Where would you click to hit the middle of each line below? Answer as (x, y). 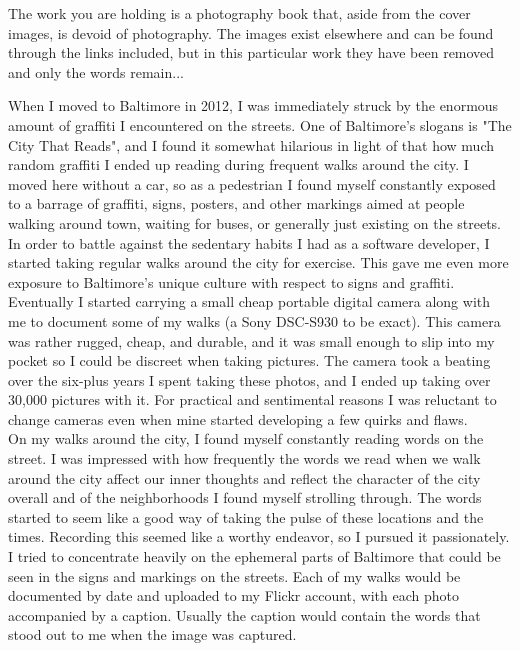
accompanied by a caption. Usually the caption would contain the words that (244, 614)
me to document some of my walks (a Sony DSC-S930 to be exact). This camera (254, 320)
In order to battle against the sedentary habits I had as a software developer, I (249, 242)
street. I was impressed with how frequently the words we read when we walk (244, 458)
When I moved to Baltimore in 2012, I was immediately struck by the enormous (253, 105)
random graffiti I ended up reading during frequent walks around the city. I (238, 164)
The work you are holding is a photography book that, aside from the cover (239, 13)
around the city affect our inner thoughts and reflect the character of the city (244, 477)
